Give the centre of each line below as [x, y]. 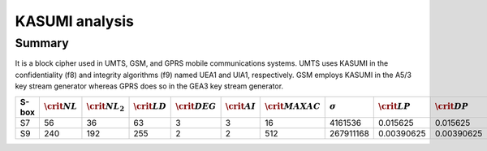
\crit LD [150, 107]
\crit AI [240, 107]
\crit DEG [196, 107]
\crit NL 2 [106, 108]
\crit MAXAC [293, 107]
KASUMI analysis [74, 21]
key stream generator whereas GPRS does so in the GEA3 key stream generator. [149, 86]
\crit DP [451, 107]
